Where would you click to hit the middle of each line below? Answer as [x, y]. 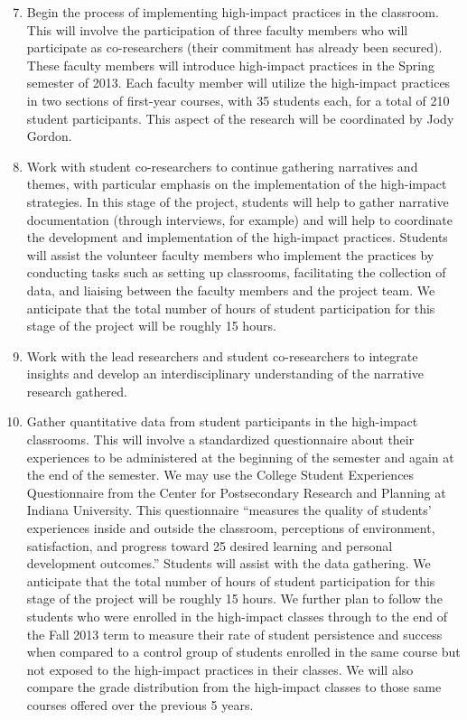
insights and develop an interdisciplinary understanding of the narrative [225, 374]
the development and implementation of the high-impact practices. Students [237, 237]
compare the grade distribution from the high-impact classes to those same [234, 687]
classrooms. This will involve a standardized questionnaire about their [220, 439]
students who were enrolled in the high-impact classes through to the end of [237, 616]
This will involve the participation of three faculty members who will [217, 29]
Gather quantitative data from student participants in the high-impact [222, 421]
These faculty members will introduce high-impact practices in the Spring [230, 65]
